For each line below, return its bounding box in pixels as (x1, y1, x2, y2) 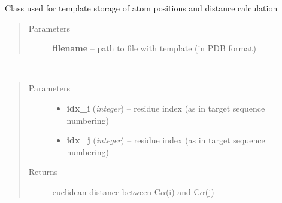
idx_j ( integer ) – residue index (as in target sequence (66, 134, 265, 146)
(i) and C (165, 185, 200, 198)
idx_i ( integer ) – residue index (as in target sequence (66, 101, 265, 114)
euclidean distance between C (52, 185, 160, 198)
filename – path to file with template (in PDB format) (52, 42, 256, 54)
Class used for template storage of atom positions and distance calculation (5, 2, 278, 14)
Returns (28, 165, 58, 178)
